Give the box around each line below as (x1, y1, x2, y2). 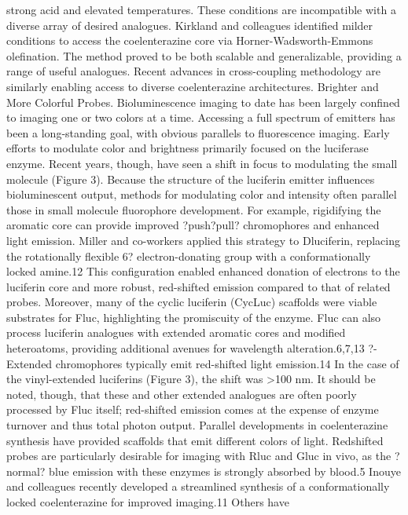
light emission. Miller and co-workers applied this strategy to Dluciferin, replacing (6, 232, 400, 248)
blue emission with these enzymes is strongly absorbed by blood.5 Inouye (49, 462, 401, 479)
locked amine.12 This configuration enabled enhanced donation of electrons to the (6, 263, 400, 279)
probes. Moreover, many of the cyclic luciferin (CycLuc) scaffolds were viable (6, 294, 377, 310)
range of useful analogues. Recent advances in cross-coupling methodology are (6, 63, 380, 79)
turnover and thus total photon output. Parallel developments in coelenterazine (6, 417, 388, 433)
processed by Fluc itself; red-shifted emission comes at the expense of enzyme (6, 401, 379, 418)
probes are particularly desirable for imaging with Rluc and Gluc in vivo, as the (6, 447, 391, 464)
